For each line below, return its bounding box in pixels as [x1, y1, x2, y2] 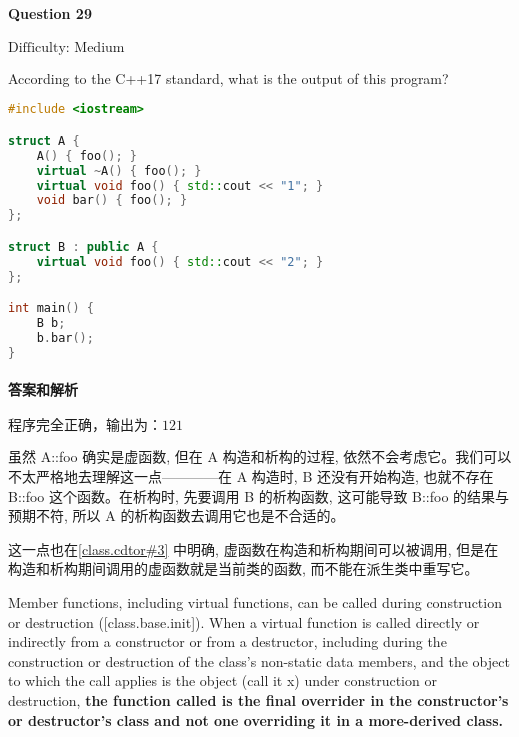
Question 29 [8, 2, 92, 23]
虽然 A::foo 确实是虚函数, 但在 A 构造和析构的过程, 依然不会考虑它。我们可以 [8, 446, 512, 467]
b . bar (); [36, 330, 94, 345]
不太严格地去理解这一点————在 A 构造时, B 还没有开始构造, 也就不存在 [8, 466, 494, 486]
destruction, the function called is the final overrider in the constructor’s [8, 689, 509, 710]
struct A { [8, 133, 80, 148]
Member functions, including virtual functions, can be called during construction [8, 591, 502, 612]
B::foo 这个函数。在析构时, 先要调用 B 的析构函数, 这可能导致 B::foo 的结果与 [8, 485, 510, 506]
